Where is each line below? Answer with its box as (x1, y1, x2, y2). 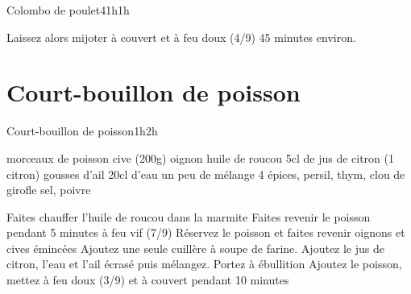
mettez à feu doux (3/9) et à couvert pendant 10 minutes (6, 271, 289, 288)
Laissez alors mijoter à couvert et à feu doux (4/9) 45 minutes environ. (6, 28, 356, 45)
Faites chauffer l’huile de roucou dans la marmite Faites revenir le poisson (6, 208, 371, 225)
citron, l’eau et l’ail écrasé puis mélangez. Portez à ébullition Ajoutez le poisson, (6, 255, 402, 272)
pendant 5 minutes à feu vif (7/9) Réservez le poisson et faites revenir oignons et (6, 224, 405, 241)
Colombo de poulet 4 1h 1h (6, 2, 130, 18)
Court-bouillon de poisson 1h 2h (6, 122, 158, 139)
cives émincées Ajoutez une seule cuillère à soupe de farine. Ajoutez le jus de (6, 239, 384, 256)
